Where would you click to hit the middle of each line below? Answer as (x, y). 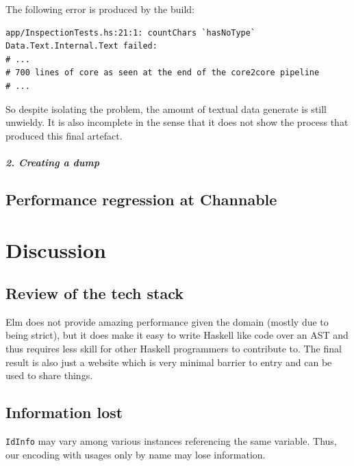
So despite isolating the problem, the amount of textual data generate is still (166, 108)
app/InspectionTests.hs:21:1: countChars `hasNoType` (131, 33)
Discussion (56, 249)
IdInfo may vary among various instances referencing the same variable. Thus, (171, 441)
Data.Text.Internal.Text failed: (81, 46)
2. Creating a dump (52, 162)
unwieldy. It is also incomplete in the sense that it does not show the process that (177, 122)
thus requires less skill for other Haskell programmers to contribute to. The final (174, 349)
